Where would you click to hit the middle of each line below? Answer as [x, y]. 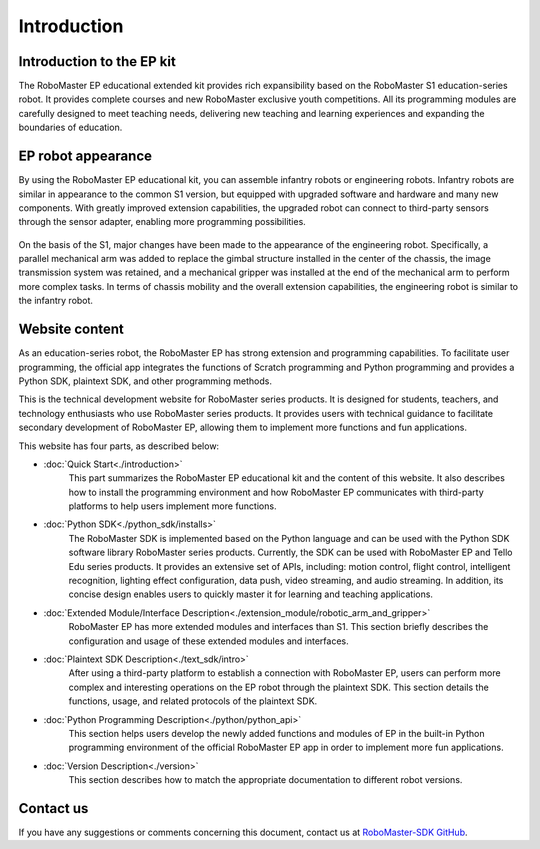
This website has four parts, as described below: [119, 446]
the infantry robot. [56, 301]
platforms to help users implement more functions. [172, 506]
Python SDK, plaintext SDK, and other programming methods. [145, 381]
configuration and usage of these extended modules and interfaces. [208, 641]
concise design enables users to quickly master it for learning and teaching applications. [251, 594]
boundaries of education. [70, 127]
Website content [71, 329]
